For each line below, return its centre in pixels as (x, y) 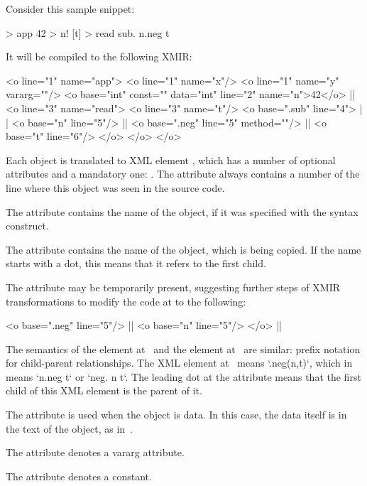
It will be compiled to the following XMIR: (99, 56)
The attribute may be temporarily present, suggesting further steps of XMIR (173, 287)
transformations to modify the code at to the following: (126, 301)
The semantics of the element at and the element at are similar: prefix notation (183, 349)
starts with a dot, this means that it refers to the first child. (136, 263)
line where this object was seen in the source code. (115, 187)
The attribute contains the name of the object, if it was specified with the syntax (182, 211)
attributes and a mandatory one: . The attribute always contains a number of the (183, 174)
